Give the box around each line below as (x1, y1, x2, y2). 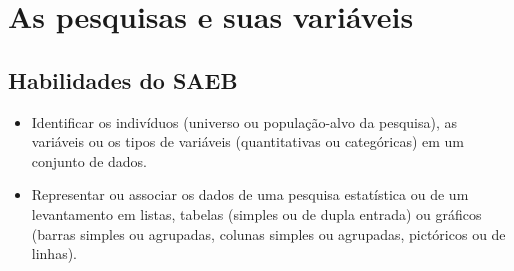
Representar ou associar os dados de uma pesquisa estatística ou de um (31, 184, 469, 205)
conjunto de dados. (31, 150, 148, 171)
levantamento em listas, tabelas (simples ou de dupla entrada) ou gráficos (31, 203, 482, 224)
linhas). (31, 243, 78, 264)
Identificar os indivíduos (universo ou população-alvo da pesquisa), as (31, 111, 458, 132)
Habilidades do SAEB (8, 64, 238, 95)
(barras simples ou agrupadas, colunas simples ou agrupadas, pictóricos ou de (31, 223, 506, 244)
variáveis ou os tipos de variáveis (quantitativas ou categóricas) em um (31, 131, 464, 152)
